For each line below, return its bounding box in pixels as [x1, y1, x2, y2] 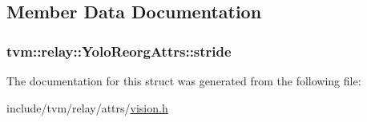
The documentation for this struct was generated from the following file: [6, 73, 361, 89]
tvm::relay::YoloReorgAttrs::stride [6, 41, 232, 61]
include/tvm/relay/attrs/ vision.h [6, 99, 168, 116]
